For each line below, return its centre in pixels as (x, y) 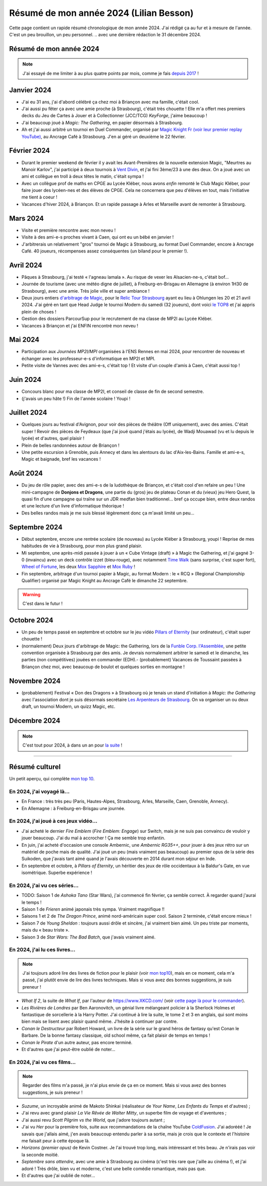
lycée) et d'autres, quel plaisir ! (53, 438)
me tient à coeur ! (40, 197)
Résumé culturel (35, 767)
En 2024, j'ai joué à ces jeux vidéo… (53, 821)
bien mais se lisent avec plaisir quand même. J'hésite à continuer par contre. (100, 1021)
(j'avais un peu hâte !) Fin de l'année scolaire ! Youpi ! (76, 398)
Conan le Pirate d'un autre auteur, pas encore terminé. (77, 1042)
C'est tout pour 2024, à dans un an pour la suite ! (72, 745)
